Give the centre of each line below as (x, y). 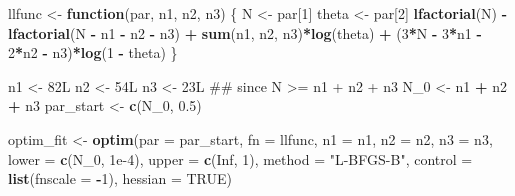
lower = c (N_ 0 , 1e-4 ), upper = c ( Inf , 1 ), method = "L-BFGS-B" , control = (240, 158)
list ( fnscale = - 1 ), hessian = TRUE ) (120, 178)
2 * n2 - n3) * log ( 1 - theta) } (93, 52)
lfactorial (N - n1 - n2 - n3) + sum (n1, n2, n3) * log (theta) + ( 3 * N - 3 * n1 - (245, 32)
